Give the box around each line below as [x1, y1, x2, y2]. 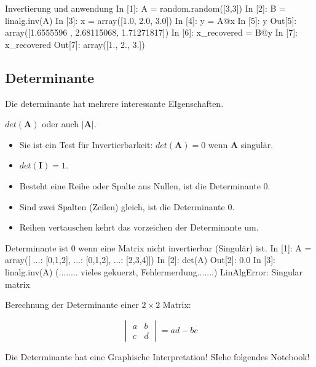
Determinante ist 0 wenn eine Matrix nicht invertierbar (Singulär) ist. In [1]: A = [5, 241, 312, 254]
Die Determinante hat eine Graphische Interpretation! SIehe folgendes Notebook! [5, 350, 310, 363]
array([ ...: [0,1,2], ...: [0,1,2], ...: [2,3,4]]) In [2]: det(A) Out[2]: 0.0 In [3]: [5, 253, 276, 266]
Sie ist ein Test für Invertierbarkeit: [19, 138, 153, 151]
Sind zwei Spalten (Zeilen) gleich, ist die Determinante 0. [19, 200, 235, 213]
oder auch [42, 117, 79, 130]
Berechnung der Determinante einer [5, 298, 139, 311]
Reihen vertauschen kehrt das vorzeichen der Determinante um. [19, 221, 259, 234]
